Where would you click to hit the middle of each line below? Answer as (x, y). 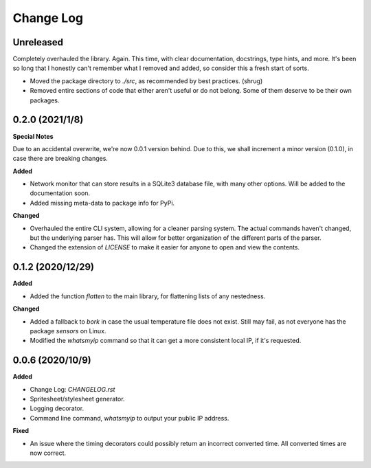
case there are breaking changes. (60, 159)
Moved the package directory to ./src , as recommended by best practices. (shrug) (146, 81)
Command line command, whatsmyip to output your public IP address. (130, 418)
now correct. (48, 453)
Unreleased (38, 42)
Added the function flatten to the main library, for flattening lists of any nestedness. (148, 296)
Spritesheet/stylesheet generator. (77, 399)
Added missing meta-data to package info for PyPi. (102, 203)
